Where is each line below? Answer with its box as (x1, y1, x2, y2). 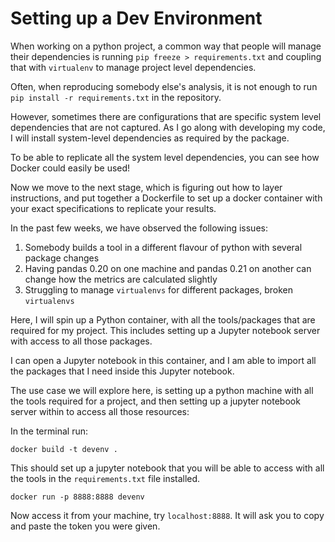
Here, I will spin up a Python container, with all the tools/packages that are (10, 313, 316, 326)
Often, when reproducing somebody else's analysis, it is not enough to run (10, 80, 318, 92)
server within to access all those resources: (10, 405, 190, 417)
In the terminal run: (10, 425, 88, 437)
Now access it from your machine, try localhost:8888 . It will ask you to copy (10, 509, 325, 521)
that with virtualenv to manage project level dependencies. (10, 61, 257, 73)
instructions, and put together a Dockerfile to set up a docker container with (10, 192, 323, 204)
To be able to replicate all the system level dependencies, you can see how (10, 151, 320, 163)
